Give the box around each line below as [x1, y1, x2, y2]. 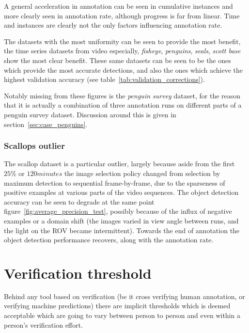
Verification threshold [4, 263, 152, 283]
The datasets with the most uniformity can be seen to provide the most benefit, [4, 36, 241, 46]
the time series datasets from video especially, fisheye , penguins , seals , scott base [4, 46, 241, 56]
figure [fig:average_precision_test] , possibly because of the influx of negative [4, 206, 232, 216]
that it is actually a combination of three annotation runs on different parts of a [4, 100, 242, 110]
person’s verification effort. [4, 319, 83, 330]
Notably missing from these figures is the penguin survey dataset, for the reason [4, 90, 241, 100]
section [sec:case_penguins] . [4, 119, 88, 129]
